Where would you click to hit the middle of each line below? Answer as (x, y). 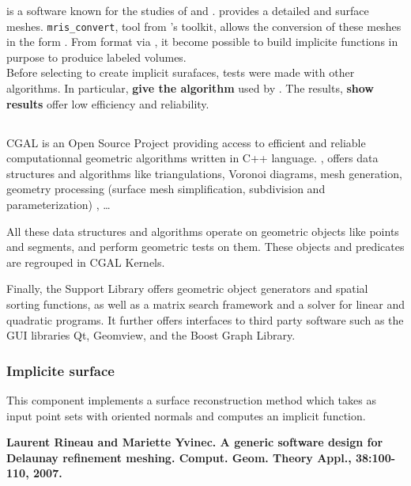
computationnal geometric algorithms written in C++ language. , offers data (192, 158)
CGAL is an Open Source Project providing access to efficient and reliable (186, 142)
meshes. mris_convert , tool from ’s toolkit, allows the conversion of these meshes (204, 26)
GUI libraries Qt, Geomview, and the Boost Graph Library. (151, 335)
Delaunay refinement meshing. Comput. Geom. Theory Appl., (179, 457)
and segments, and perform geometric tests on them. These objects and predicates (205, 247)
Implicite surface (60, 370)
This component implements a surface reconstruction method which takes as (191, 399)
